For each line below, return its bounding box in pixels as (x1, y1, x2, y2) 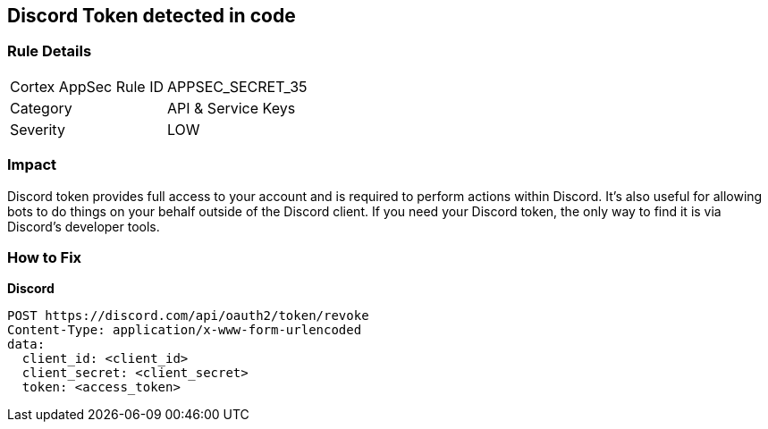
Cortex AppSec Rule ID (10, 77, 165, 96)
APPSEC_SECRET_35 (167, 77, 308, 96)
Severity (10, 120, 65, 139)
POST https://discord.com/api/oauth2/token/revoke (7, 308, 369, 324)
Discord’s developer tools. (7, 218, 160, 234)
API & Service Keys (167, 98, 296, 117)
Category (10, 98, 72, 117)
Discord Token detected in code (7, 4, 296, 27)
